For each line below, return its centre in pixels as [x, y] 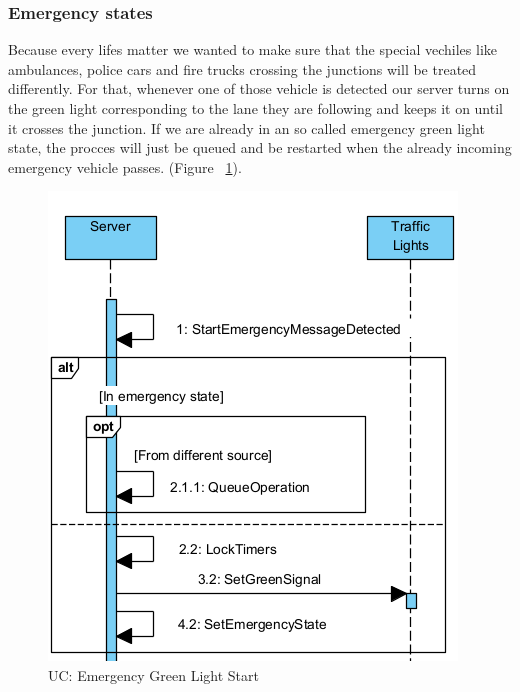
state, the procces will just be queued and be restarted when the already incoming [260, 147]
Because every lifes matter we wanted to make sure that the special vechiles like [253, 49]
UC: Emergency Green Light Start [153, 674]
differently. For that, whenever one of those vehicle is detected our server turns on [259, 88]
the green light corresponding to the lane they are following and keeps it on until [255, 108]
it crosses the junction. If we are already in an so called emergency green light [246, 127]
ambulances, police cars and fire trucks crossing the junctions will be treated [242, 68]
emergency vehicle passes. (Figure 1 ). [125, 166]
